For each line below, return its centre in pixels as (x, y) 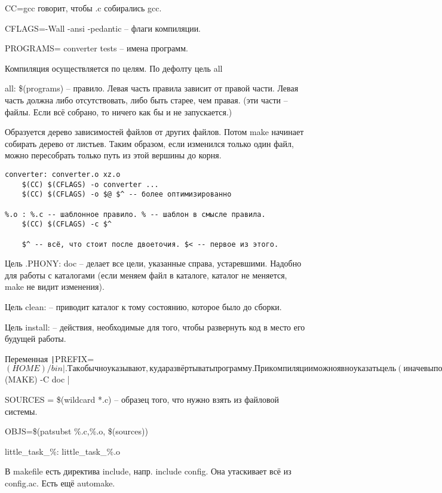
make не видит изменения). (55, 287)
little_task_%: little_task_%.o (63, 451)
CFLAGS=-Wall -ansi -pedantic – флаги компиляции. (103, 28)
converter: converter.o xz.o (63, 174)
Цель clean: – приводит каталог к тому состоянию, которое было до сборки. (143, 306)
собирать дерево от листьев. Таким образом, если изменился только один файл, (149, 143)
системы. (21, 411)
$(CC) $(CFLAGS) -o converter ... (90, 184)
